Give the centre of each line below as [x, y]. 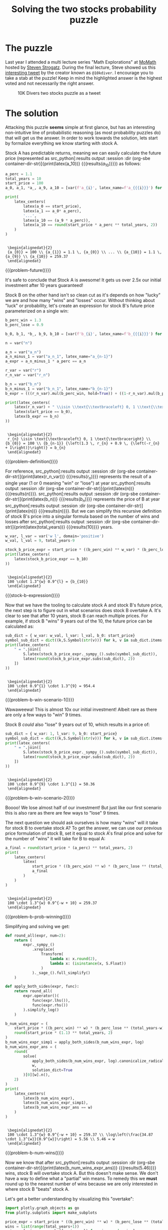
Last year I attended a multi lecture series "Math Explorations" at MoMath [81, 62]
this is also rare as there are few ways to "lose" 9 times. [62, 813]
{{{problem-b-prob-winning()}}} [38, 916]
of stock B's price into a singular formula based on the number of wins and [82, 516]
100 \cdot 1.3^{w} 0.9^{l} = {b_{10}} [48, 581]
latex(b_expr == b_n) [36, 417]
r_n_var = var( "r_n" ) [28, 375]
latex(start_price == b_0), [43, 412]
